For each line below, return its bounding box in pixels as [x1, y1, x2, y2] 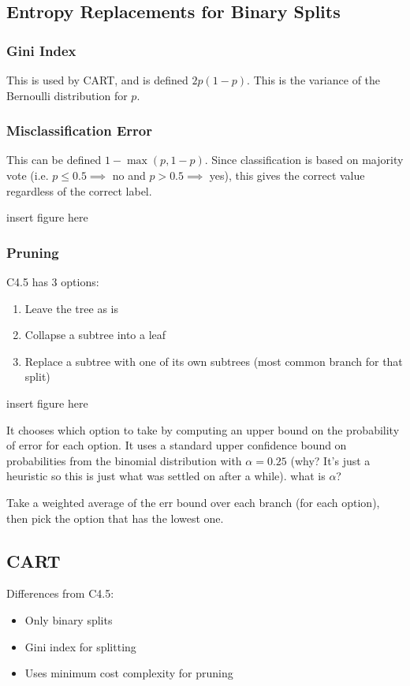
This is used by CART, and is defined [6, 72, 188, 88]
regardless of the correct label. [6, 182, 152, 199]
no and [112, 167, 146, 183]
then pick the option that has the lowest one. [6, 509, 224, 526]
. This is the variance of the [247, 72, 381, 88]
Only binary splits [24, 611, 113, 628]
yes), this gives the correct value [209, 167, 365, 183]
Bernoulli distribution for [6, 87, 128, 103]
